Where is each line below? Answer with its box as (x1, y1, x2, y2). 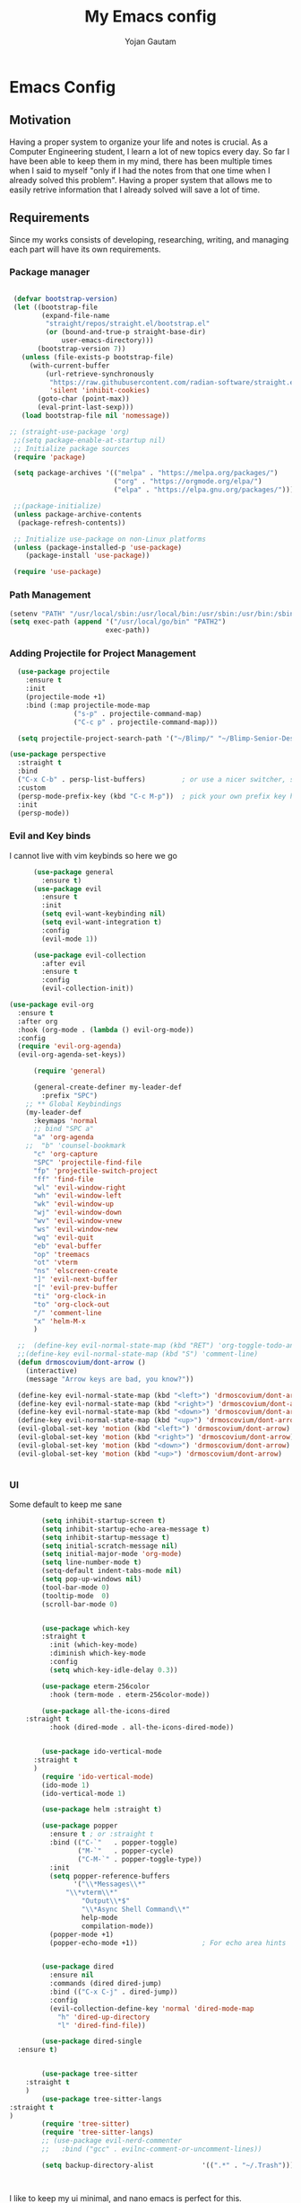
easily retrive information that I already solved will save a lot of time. (9, 184, 261, 195)
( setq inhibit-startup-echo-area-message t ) (41, 1525, 211, 1534)
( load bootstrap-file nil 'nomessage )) (21, 411, 170, 420)
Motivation (9, 112, 72, 128)
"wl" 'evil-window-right (32, 1183, 126, 1192)
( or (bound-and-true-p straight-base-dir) (45, 328, 206, 337)
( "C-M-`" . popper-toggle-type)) (77, 1854, 202, 1863)
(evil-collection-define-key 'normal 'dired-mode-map (48, 2004, 254, 2013)
